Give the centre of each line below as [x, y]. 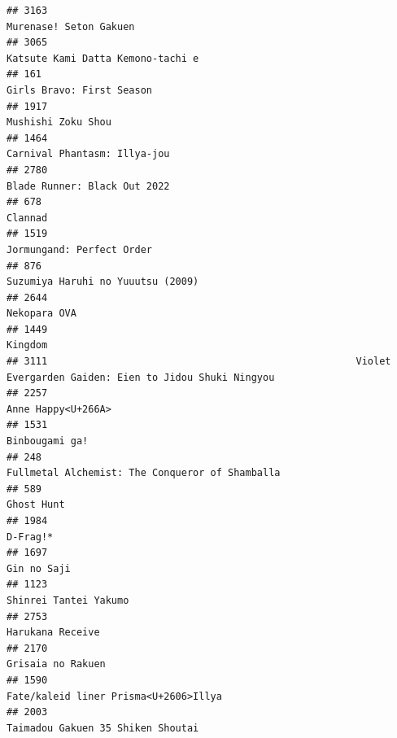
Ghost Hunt [36, 505]
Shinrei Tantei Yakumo [68, 600]
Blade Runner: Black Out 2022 [88, 186]
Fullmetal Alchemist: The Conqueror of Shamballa [144, 473]
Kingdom [27, 345]
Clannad [27, 218]
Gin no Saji [39, 568]
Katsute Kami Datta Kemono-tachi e [103, 58]
